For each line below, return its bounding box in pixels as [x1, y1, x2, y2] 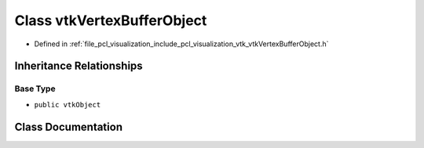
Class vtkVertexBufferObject [14, 12, 207, 29]
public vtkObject [34, 100, 101, 109]
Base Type [14, 83, 56, 94]
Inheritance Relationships [14, 60, 143, 73]
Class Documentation [14, 120, 123, 133]
